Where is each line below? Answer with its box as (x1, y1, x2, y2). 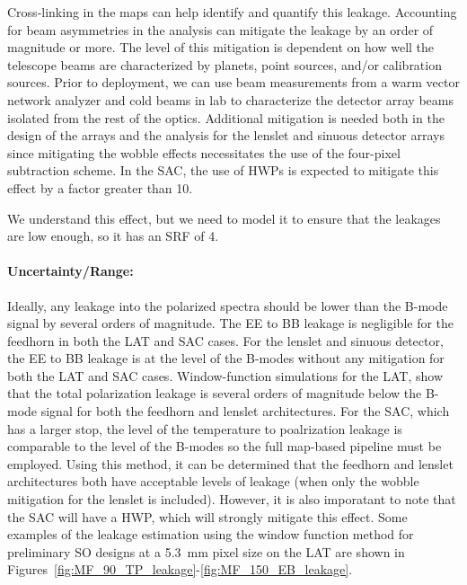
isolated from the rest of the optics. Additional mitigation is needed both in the (7, 108, 445, 127)
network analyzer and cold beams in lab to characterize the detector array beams (7, 90, 454, 109)
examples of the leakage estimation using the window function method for (7, 525, 414, 544)
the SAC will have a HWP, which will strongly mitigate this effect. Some (7, 507, 408, 526)
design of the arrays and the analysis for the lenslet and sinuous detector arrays (7, 126, 445, 145)
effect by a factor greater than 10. (7, 178, 193, 197)
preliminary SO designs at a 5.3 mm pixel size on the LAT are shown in (7, 542, 405, 561)
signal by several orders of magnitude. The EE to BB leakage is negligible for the (7, 314, 454, 332)
